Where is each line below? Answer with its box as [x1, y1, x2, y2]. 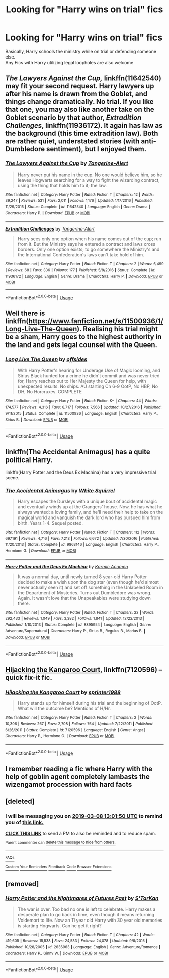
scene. [5, 474, 20, 480]
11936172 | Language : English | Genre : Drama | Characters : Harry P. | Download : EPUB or [5, 274, 163, 279]
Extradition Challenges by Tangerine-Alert [5, 226, 95, 232]
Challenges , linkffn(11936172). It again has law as [5, 121, 163, 130]
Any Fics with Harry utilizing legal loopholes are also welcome [5, 59, 134, 65]
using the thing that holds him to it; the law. [17, 182, 107, 188]
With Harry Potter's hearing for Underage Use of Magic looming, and [17, 367, 160, 373]
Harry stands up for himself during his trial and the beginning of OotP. [17, 700, 162, 706]
